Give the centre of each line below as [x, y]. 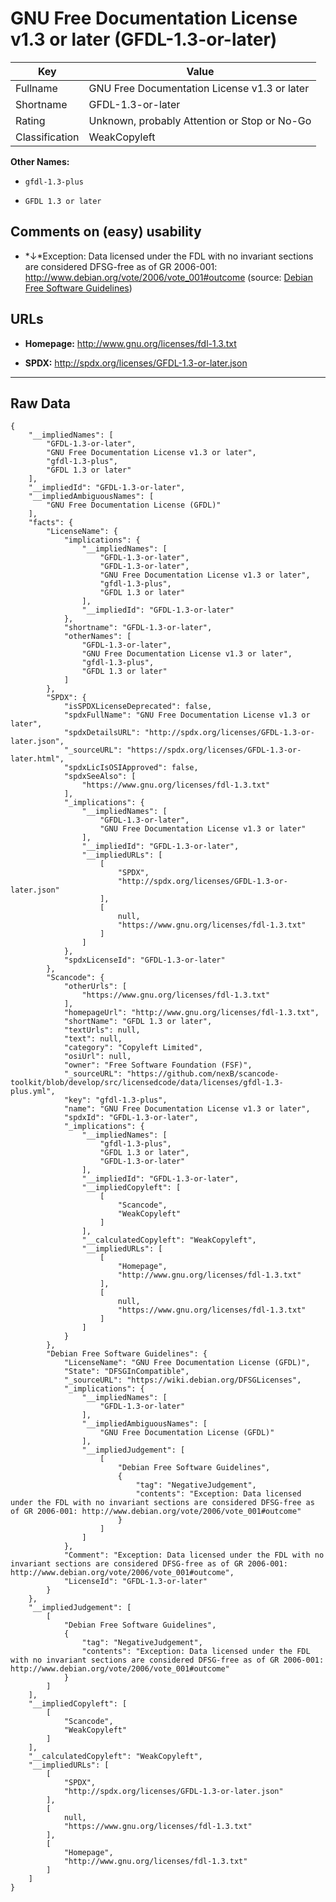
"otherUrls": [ [95, 987]
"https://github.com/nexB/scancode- [203, 1074]
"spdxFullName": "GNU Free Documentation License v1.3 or [187, 715]
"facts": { [51, 523]
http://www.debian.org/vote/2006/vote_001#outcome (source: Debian [168, 277]
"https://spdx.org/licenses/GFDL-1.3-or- [214, 750]
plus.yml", [33, 1092]
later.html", [37, 759]
